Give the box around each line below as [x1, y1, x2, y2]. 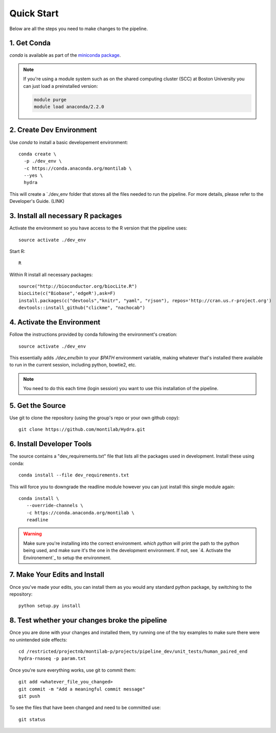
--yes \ [24, 173, 43, 178]
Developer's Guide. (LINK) [9, 198, 65, 204]
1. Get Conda [9, 39, 51, 48]
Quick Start [9, 8, 59, 19]
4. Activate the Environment [9, 318, 101, 327]
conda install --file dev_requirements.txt [18, 472, 129, 478]
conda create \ [18, 151, 57, 157]
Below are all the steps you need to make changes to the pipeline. [9, 26, 148, 32]
